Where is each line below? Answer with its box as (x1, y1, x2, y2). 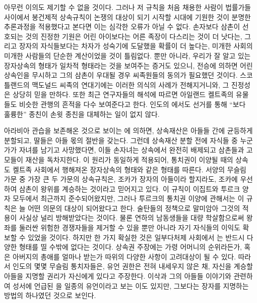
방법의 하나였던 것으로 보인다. (4, 290, 96, 301)
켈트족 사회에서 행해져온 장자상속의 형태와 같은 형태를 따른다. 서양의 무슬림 (12, 164, 247, 174)
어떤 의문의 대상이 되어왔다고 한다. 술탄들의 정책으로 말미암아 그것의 (27, 202, 240, 213)
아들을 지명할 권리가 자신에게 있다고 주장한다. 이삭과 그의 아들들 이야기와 (4, 271, 232, 281)
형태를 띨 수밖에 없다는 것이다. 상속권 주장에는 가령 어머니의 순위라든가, (19, 242, 242, 252)
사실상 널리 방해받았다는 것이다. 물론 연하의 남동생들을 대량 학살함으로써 (19, 212, 244, 223)
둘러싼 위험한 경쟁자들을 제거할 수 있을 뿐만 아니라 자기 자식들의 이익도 (19, 222, 241, 233)
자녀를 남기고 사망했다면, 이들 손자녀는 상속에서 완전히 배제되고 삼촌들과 (19, 145, 244, 155)
